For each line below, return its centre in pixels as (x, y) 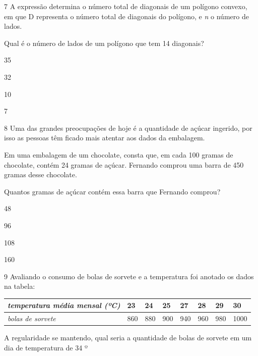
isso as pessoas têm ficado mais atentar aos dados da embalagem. (105, 138)
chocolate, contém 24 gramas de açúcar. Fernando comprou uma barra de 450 (124, 164)
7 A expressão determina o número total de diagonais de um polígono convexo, (126, 6)
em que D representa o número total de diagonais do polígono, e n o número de (126, 16)
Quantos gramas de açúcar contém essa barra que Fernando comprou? (112, 191)
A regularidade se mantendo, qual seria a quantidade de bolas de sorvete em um (128, 338)
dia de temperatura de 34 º (46, 347)
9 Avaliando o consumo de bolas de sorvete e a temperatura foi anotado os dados (129, 276)
